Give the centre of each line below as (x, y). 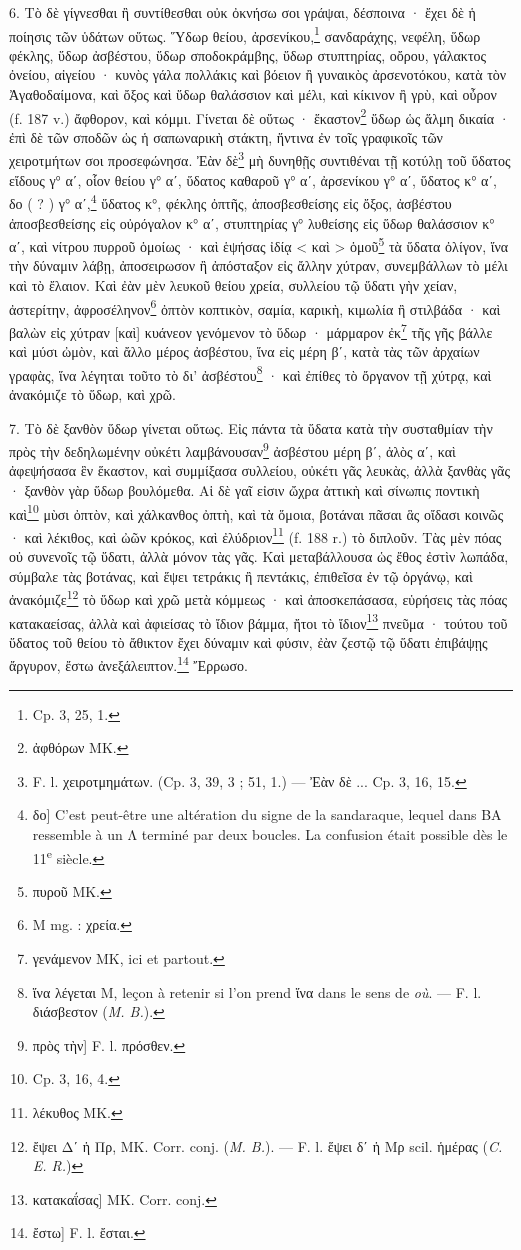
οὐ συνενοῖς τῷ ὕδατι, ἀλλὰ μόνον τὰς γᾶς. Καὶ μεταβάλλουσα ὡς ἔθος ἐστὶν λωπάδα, (259, 556)
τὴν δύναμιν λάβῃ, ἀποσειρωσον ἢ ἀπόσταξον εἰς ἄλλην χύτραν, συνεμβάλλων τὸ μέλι (258, 265)
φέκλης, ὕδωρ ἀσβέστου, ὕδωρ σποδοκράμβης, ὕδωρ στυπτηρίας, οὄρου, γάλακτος (248, 54)
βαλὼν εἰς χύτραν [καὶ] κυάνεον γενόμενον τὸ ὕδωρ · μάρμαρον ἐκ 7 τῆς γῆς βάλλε (251, 330)
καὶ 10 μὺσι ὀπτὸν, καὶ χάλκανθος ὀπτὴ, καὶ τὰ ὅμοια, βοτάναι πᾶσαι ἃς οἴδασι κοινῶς (256, 512)
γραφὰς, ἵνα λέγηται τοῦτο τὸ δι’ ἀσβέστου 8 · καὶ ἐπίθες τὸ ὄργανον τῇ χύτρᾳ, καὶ (250, 373)
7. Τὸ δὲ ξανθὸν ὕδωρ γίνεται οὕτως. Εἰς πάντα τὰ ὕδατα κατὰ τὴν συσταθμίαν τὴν (251, 427)
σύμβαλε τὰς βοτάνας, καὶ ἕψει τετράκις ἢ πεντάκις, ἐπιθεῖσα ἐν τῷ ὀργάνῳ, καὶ (241, 575)
